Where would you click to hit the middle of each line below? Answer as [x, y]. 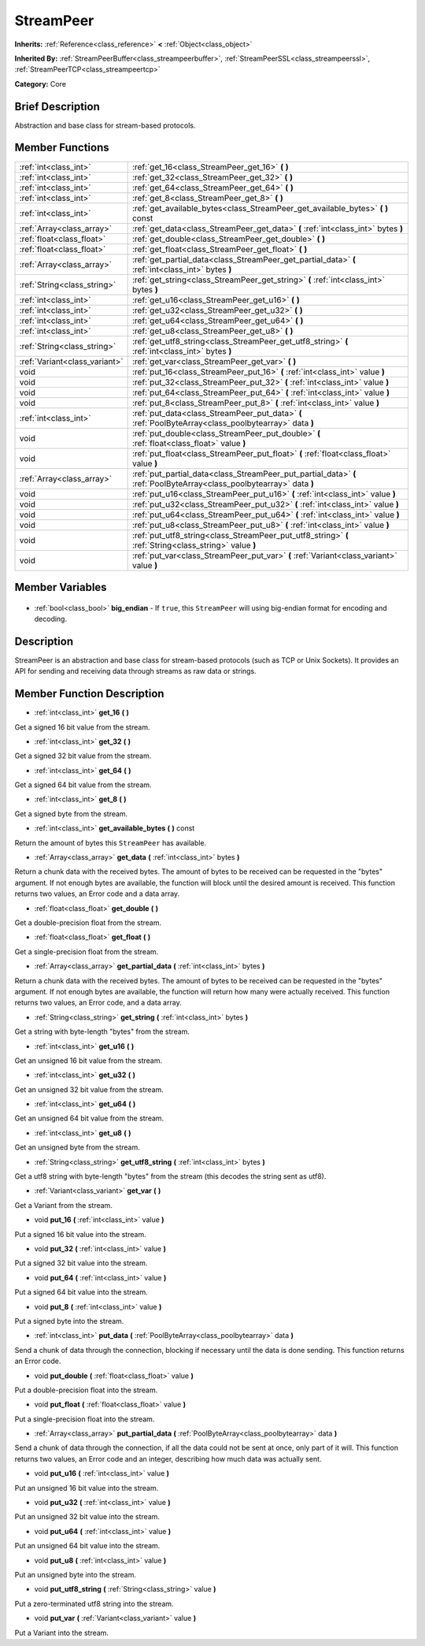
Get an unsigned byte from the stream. [78, 1147]
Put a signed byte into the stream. [69, 1321]
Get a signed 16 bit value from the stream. [82, 727]
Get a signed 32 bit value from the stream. [83, 756]
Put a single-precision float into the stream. [85, 1419]
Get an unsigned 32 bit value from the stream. [89, 1089]
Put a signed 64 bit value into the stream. [81, 1292]
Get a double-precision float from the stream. [88, 923]
